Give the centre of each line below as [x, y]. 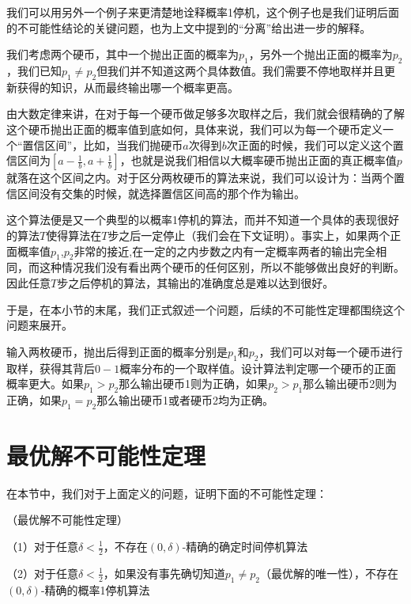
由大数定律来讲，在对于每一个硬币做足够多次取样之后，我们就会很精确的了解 [205, 114]
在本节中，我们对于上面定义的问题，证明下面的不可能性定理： [167, 493]
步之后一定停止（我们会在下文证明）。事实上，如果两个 [249, 235]
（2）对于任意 [42, 573]
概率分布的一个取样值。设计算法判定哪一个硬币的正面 [258, 368]
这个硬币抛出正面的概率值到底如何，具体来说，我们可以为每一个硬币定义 [194, 129]
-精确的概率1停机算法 [95, 589]
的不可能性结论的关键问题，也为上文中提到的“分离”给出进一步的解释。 [189, 27]
